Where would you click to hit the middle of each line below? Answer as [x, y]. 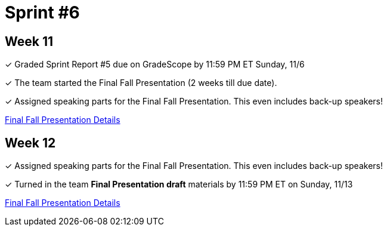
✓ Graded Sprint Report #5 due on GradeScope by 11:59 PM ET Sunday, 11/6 [155, 64]
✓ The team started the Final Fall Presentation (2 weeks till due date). [141, 83]
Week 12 [30, 143]
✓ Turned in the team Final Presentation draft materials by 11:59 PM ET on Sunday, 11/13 [179, 184]
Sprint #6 [42, 13]
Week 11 [29, 41]
